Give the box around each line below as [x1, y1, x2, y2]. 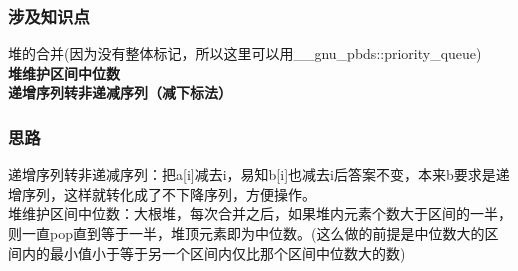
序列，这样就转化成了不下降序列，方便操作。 [21, 183, 316, 204]
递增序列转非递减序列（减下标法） [8, 82, 232, 103]
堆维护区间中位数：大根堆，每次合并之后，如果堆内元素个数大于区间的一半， [8, 203, 512, 224]
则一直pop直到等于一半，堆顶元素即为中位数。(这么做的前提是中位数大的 [8, 223, 485, 243]
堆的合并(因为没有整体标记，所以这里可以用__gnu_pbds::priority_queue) [8, 43, 482, 64]
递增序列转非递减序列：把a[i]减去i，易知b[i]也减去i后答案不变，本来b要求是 [8, 164, 496, 185]
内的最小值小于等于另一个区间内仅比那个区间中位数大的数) [21, 242, 406, 263]
